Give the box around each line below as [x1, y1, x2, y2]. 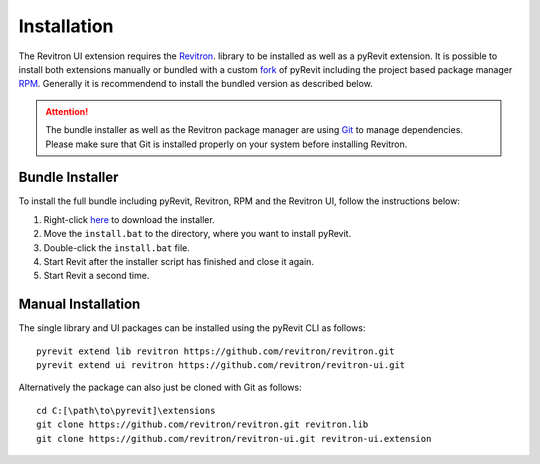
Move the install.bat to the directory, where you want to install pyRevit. [43, 228, 352, 240]
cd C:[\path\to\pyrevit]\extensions [36, 405, 216, 416]
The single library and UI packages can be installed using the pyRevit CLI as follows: [18, 322, 366, 334]
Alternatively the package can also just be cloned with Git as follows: [18, 381, 302, 394]
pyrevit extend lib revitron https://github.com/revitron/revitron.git [36, 345, 395, 357]
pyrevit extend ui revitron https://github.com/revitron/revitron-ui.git [36, 360, 406, 371]
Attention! [45, 105, 89, 117]
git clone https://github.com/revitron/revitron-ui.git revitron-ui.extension [36, 433, 432, 444]
